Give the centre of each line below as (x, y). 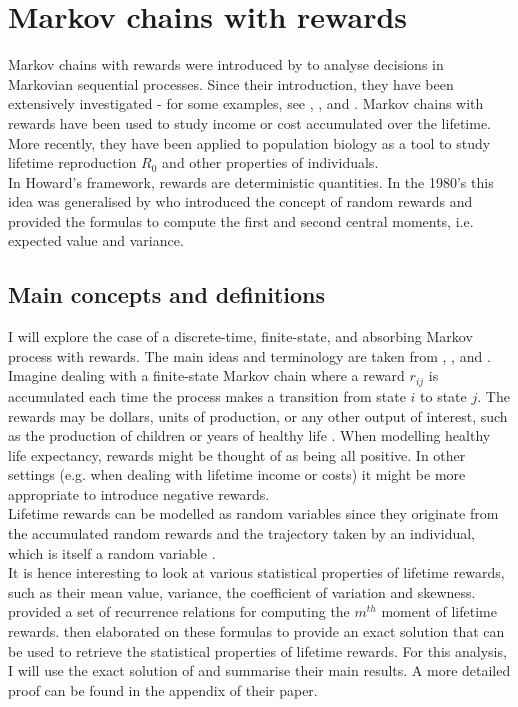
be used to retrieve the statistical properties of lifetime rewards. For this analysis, (257, 650)
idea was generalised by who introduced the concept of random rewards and (240, 201)
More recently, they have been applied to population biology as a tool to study (249, 142)
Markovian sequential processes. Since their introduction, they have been (231, 83)
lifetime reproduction (72, 162)
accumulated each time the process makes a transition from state (207, 395)
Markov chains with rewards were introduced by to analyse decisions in (226, 64)
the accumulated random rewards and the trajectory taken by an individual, (241, 533)
